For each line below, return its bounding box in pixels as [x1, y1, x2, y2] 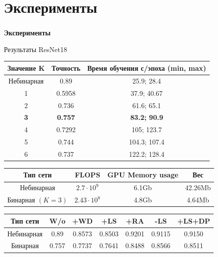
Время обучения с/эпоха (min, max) [87, 62, 206, 73]
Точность [51, 62, 81, 73]
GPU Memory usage [107, 170, 178, 180]
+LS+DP [177, 215, 210, 226]
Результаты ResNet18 [4, 44, 67, 54]
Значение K [7, 62, 45, 73]
